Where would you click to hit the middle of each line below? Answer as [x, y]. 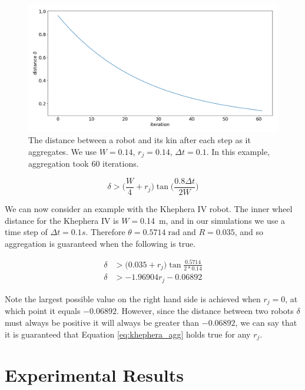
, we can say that [266, 322]
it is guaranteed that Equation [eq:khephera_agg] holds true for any [128, 334]
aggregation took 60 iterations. [84, 163]
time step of [26, 232]
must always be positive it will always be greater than [102, 322]
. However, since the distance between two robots [205, 311]
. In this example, [238, 151]
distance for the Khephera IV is [62, 220]
